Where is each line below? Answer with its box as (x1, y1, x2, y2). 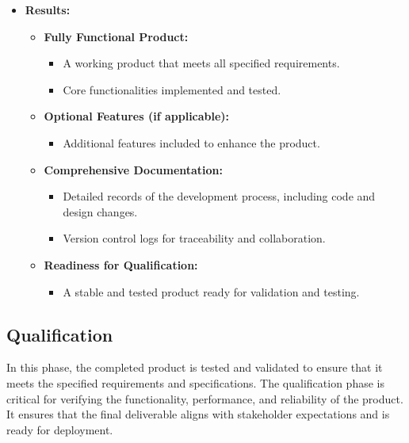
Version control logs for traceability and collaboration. (63, 230, 326, 246)
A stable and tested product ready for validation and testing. (63, 283, 360, 300)
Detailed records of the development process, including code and (63, 188, 376, 204)
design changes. (63, 203, 138, 220)
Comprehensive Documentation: (44, 161, 224, 178)
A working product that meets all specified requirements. (63, 55, 340, 71)
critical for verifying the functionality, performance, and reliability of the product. (6, 390, 403, 407)
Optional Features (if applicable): (44, 108, 230, 124)
